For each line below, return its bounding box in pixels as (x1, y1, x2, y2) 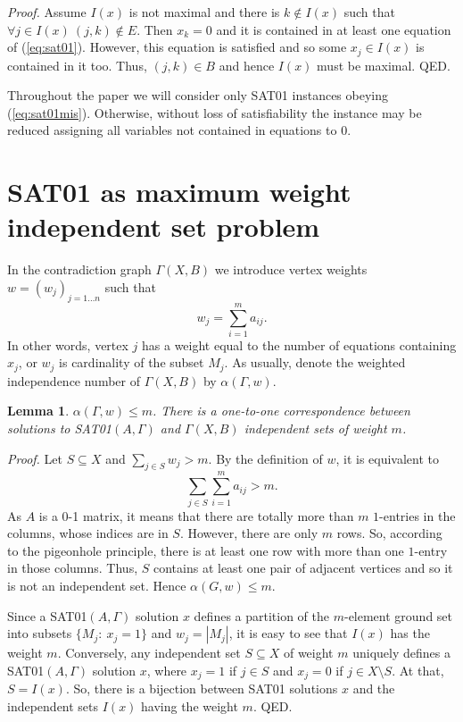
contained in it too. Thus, (7, 55, 147, 74)
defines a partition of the (194, 606, 330, 625)
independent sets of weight (244, 419, 387, 438)
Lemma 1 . (7, 401, 70, 420)
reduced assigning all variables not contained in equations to (7, 121, 337, 139)
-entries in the (379, 506, 456, 525)
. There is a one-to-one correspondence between (152, 401, 410, 420)
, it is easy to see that (228, 624, 348, 642)
